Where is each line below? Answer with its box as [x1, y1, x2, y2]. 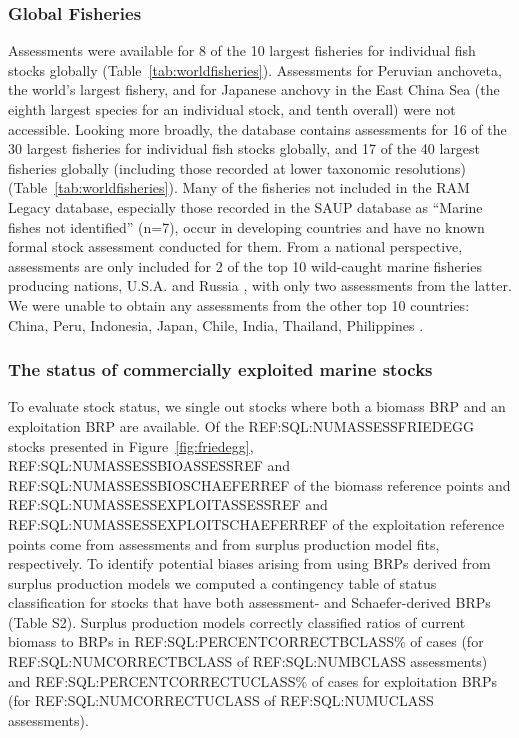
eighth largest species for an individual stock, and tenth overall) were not [8, 99, 456, 119]
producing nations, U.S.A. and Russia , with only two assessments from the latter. [8, 275, 512, 296]
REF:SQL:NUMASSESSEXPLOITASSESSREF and [8, 494, 328, 515]
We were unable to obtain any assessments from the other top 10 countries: [8, 294, 470, 315]
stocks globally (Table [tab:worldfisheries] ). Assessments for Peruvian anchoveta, [8, 59, 502, 80]
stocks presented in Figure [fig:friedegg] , [8, 435, 254, 456]
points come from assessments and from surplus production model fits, [8, 533, 440, 554]
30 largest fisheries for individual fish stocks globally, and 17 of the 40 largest [8, 138, 481, 159]
